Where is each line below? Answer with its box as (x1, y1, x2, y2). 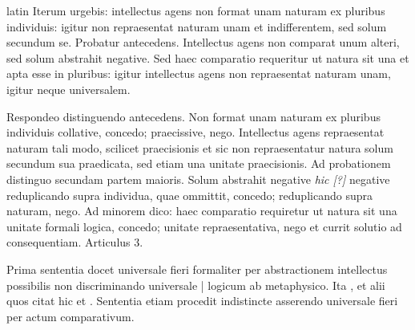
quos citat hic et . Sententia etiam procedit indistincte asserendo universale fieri (6, 292, 398, 309)
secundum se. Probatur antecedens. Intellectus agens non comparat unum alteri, (6, 34, 400, 51)
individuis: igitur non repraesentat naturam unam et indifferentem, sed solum (6, 18, 387, 35)
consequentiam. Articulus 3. (6, 234, 143, 251)
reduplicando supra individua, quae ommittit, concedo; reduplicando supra (6, 186, 373, 203)
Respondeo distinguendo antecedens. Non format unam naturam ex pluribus (6, 108, 381, 124)
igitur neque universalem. (6, 80, 131, 97)
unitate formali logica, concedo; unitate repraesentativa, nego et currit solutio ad (6, 218, 402, 234)
